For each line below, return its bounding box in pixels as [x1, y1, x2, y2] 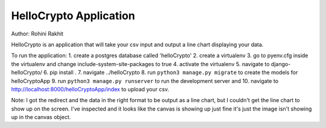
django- [270, 60, 291, 67]
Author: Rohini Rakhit [11, 30, 63, 37]
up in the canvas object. [11, 114, 71, 121]
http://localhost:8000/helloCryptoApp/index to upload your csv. [11, 85, 169, 93]
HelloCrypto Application [11, 9, 135, 22]
